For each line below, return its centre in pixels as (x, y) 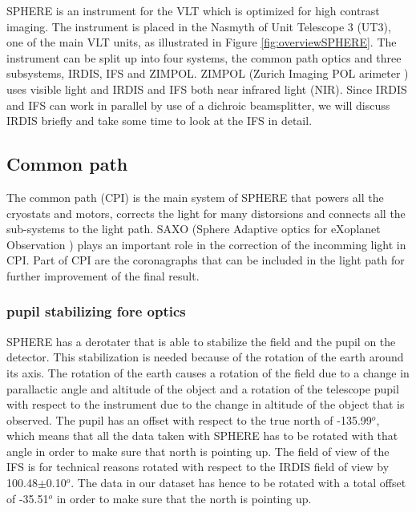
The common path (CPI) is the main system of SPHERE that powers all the (195, 197)
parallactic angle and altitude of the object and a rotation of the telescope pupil (203, 388)
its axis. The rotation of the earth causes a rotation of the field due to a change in (208, 372)
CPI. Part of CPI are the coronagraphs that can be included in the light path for (206, 260)
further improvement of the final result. (103, 275)
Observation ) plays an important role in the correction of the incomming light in (206, 244)
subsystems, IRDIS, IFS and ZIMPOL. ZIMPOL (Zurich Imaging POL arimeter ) (208, 73)
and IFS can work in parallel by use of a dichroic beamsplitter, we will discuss (198, 105)
